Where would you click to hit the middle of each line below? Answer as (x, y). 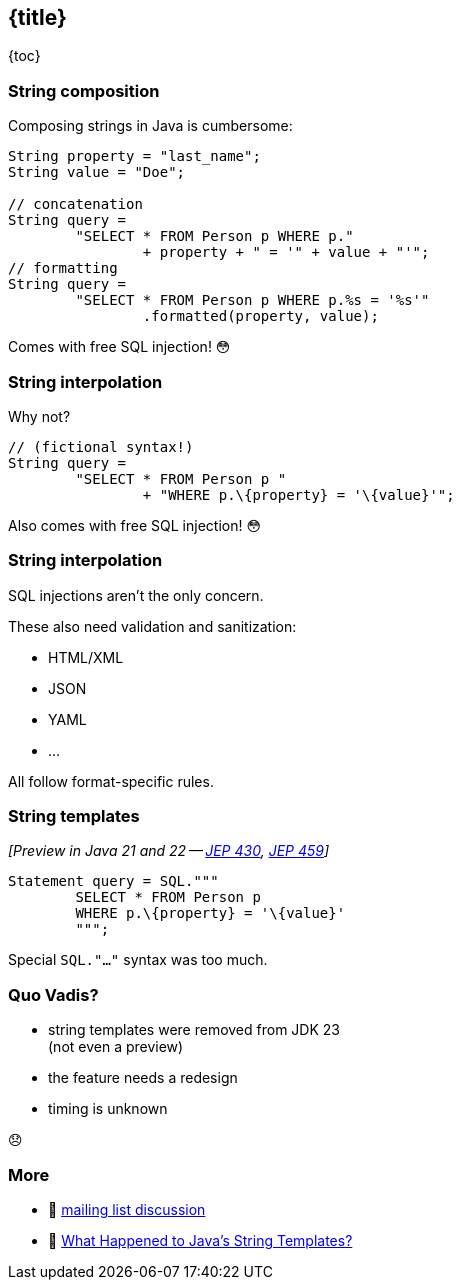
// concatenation (75, 204)
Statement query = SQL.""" (113, 881)
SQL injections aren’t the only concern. (136, 595)
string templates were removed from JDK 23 (194, 1030)
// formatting (63, 268)
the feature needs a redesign (143, 1078)
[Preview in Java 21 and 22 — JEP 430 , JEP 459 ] (169, 851)
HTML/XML (86, 657)
